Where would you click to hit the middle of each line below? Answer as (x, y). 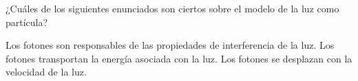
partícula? (27, 22)
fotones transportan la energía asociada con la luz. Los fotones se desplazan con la (179, 58)
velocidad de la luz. (46, 72)
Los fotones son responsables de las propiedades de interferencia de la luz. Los (170, 45)
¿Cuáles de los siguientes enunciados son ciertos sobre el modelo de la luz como (172, 8)
